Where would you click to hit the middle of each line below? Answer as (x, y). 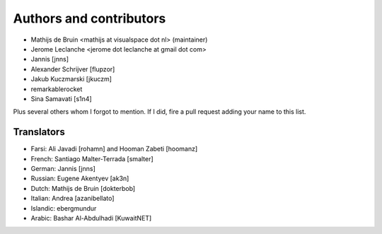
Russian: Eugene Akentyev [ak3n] (80, 179)
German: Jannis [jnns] (63, 168)
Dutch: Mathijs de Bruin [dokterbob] (83, 188)
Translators (39, 132)
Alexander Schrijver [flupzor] (73, 69)
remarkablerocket (57, 89)
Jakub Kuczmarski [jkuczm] (71, 79)
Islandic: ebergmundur (64, 208)
